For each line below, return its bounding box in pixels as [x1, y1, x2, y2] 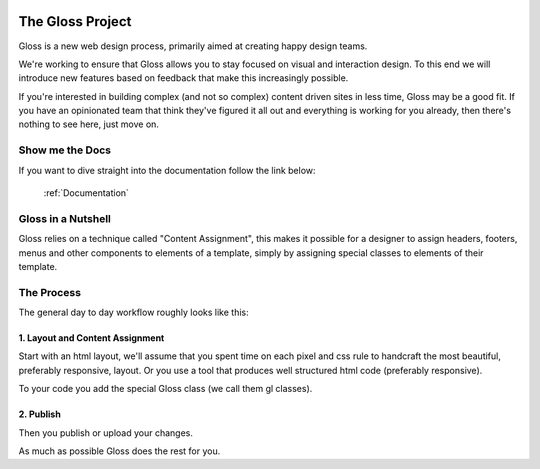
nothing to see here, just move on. [18, 118, 160, 130]
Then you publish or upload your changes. [18, 426, 194, 439]
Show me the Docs [18, 143, 112, 157]
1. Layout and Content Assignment [18, 332, 165, 344]
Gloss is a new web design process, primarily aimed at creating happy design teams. [18, 40, 368, 52]
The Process [18, 285, 82, 299]
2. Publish [18, 408, 62, 420]
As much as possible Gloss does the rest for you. [18, 445, 221, 457]
